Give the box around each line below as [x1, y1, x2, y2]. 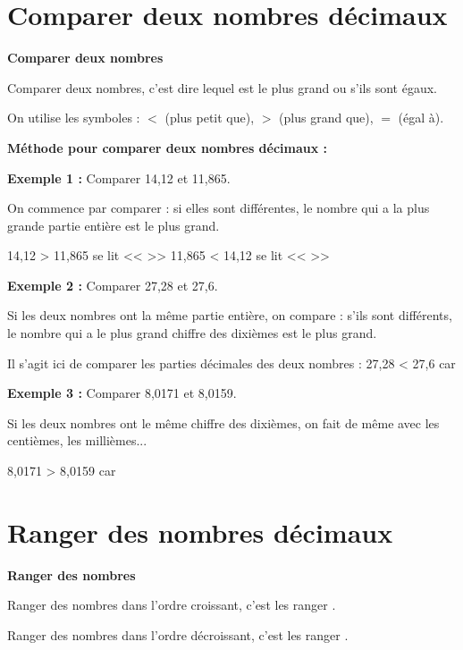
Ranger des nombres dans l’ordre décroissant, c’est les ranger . [7, 625, 349, 644]
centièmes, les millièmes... [7, 431, 147, 450]
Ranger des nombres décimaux [7, 513, 393, 550]
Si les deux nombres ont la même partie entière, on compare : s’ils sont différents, [7, 306, 452, 325]
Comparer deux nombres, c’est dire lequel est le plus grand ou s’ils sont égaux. [7, 78, 437, 97]
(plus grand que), [279, 108, 374, 127]
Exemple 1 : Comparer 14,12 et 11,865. [7, 168, 231, 187]
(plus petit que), [164, 108, 255, 127]
